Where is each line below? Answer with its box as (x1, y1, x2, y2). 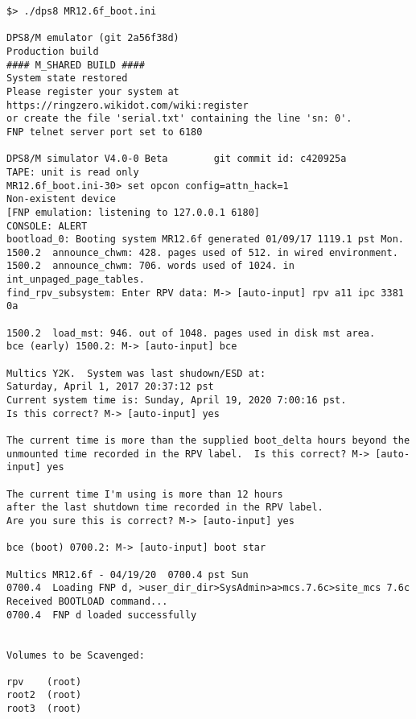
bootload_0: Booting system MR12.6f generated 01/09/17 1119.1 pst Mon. (6, 233, 404, 246)
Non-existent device (6, 193, 117, 205)
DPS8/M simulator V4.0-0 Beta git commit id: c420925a (6, 153, 347, 165)
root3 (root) (6, 703, 82, 715)
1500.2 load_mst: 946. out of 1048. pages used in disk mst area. (6, 327, 376, 339)
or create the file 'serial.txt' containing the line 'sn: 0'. (6, 113, 352, 125)
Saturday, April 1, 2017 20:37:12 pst (6, 381, 214, 393)
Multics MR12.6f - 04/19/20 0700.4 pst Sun (6, 568, 249, 581)
